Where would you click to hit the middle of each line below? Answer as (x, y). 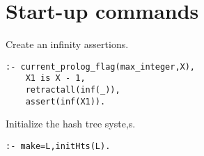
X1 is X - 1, (55, 78)
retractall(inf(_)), (73, 90)
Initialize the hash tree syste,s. (71, 124)
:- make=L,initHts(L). (58, 146)
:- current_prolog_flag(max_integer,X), (101, 67)
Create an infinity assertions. (67, 44)
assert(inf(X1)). (65, 101)
